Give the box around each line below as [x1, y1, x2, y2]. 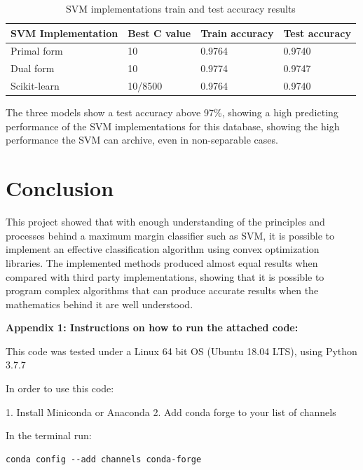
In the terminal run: [6, 428, 92, 443]
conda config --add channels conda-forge [6, 454, 202, 464]
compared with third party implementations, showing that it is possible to [6, 269, 324, 284]
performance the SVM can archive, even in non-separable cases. [6, 132, 278, 147]
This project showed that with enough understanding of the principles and [6, 214, 325, 229]
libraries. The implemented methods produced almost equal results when [6, 255, 318, 270]
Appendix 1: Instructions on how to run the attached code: [6, 320, 299, 335]
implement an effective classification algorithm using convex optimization [6, 242, 320, 256]
